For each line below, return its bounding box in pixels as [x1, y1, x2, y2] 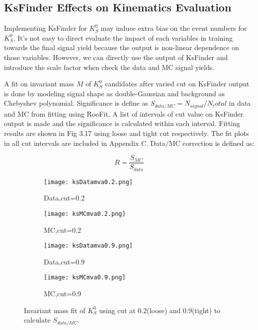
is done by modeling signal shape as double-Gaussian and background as [4, 88, 225, 98]
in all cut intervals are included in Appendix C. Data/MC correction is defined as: [4, 137, 255, 148]
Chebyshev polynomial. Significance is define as [4, 98, 148, 108]
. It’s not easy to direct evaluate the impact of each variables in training [13, 32, 233, 43]
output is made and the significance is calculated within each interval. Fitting [4, 118, 240, 129]
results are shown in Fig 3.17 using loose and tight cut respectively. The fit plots [4, 128, 249, 138]
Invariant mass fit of [24, 305, 86, 315]
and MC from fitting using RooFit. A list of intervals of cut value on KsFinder [4, 108, 244, 119]
